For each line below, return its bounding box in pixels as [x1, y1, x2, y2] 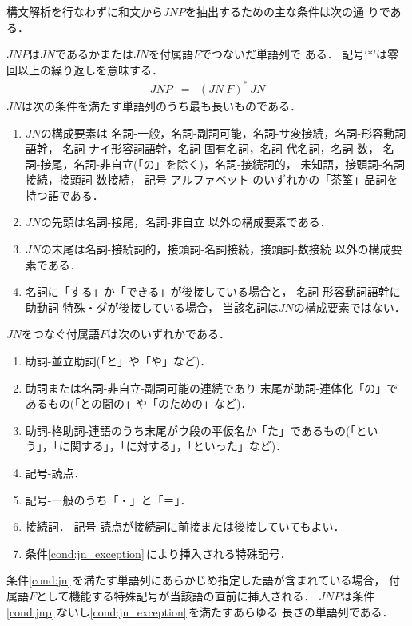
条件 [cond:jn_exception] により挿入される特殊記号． [25, 544, 291, 561]
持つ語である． [25, 186, 104, 203]
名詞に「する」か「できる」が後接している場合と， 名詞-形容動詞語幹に [25, 283, 401, 300]
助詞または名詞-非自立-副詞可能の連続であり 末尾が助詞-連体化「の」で [25, 379, 398, 396]
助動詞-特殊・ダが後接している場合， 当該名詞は [25, 298, 279, 315]
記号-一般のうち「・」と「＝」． [25, 491, 192, 508]
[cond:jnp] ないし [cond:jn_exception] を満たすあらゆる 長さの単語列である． [6, 603, 394, 620]
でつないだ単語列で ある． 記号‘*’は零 [200, 46, 399, 62]
